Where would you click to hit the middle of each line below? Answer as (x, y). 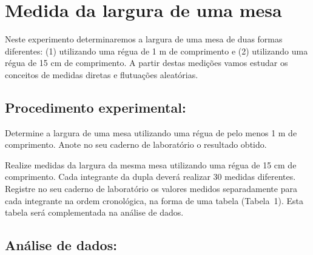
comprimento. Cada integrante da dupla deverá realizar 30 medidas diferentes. (150, 177)
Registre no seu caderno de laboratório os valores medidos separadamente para (151, 189)
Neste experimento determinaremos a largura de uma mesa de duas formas (144, 39)
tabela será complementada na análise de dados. (94, 212)
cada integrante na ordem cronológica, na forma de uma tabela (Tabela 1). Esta (154, 200)
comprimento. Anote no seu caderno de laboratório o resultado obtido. (136, 144)
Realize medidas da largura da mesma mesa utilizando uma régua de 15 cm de (151, 164)
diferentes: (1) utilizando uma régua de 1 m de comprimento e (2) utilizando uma (156, 51)
